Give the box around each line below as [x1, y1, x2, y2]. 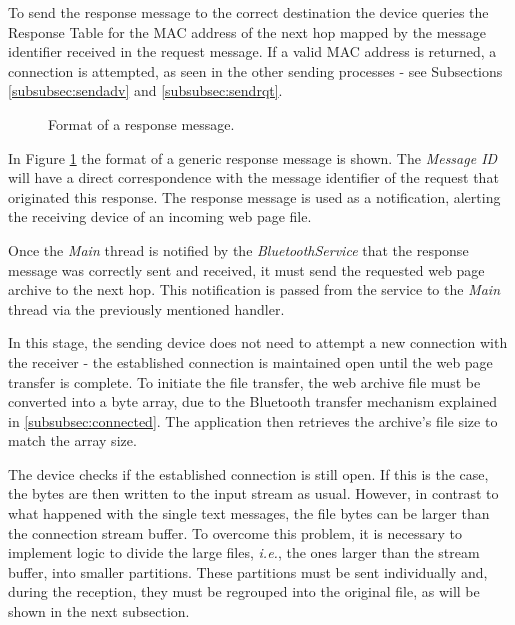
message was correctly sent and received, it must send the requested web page [8, 259, 485, 280]
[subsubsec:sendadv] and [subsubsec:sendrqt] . [8, 80, 283, 101]
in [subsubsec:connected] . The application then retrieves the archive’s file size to [8, 410, 498, 431]
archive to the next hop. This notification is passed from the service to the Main [8, 279, 501, 300]
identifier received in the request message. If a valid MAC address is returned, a [8, 41, 497, 62]
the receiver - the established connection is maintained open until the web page [8, 351, 493, 372]
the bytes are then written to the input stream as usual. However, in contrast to [8, 483, 499, 504]
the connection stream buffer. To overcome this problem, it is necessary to [8, 522, 462, 543]
